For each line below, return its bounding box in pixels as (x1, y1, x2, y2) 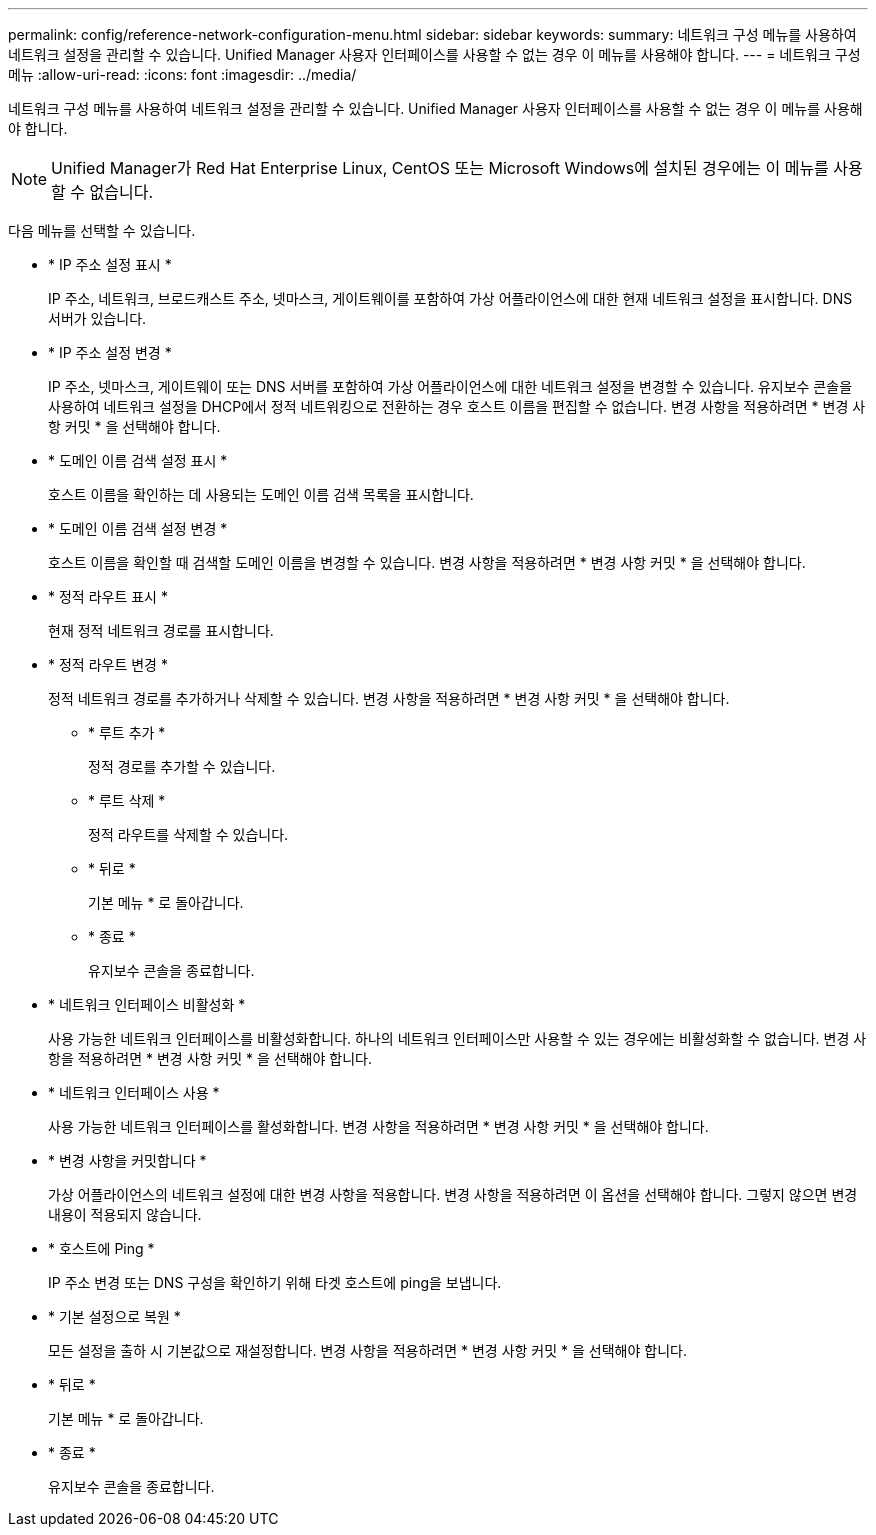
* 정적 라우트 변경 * (48, 656, 168, 673)
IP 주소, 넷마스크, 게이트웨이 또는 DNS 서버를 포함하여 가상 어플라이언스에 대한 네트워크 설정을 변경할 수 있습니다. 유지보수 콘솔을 (48, 378, 853, 395)
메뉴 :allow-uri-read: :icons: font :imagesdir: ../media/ (8, 66, 357, 83)
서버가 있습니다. (48, 310, 147, 327)
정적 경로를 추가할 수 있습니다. (88, 758, 276, 775)
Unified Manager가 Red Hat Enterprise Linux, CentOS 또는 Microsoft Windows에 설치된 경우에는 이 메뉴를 (51, 158, 829, 178)
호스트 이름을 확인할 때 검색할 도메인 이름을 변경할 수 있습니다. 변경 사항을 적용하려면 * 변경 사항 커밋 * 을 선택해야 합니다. (48, 554, 806, 571)
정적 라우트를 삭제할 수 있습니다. (88, 826, 289, 843)
